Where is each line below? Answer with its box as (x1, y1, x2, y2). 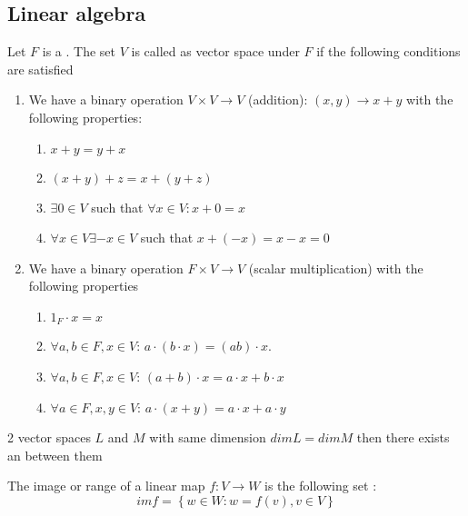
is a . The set (42, 42, 115, 61)
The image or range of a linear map (7, 476, 205, 495)
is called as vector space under (131, 42, 300, 61)
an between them (7, 445, 103, 464)
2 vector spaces (7, 428, 91, 447)
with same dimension (149, 428, 266, 447)
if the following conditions (316, 42, 461, 61)
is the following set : (264, 476, 377, 495)
